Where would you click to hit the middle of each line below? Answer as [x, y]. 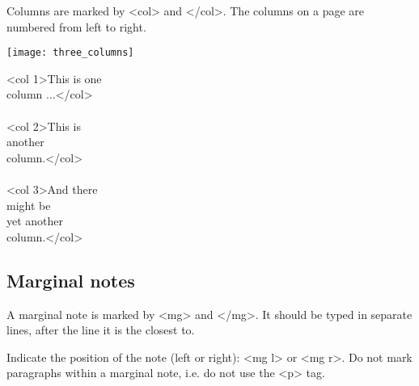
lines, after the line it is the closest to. [101, 330]
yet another [35, 221]
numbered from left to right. [76, 26]
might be [29, 205]
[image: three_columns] [70, 53]
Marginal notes [71, 280]
